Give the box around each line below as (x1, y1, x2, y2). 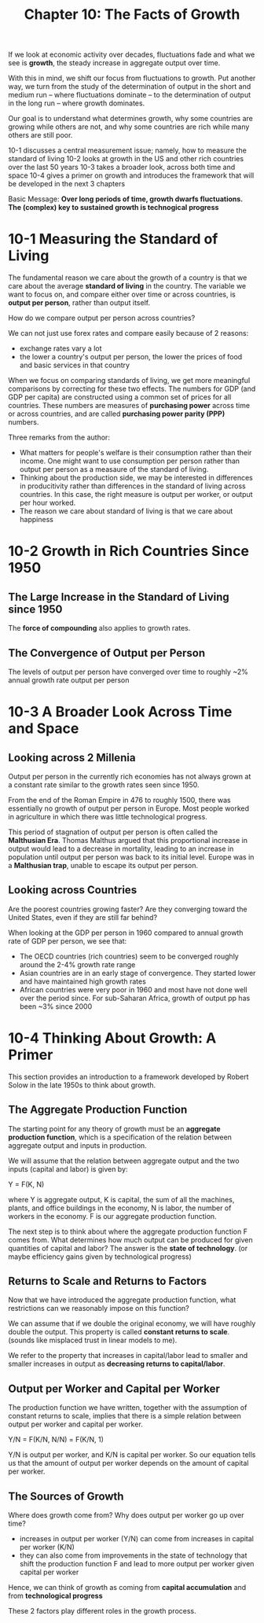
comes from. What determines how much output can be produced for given (8, 1235, 253, 1244)
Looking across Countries (8, 883, 137, 897)
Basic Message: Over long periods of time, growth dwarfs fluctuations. (8, 194, 244, 204)
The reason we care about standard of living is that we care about (19, 506, 233, 516)
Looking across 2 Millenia (8, 751, 136, 764)
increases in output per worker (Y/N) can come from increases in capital (19, 1533, 254, 1543)
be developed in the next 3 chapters (8, 179, 126, 189)
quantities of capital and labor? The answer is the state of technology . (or (8, 1243, 248, 1253)
